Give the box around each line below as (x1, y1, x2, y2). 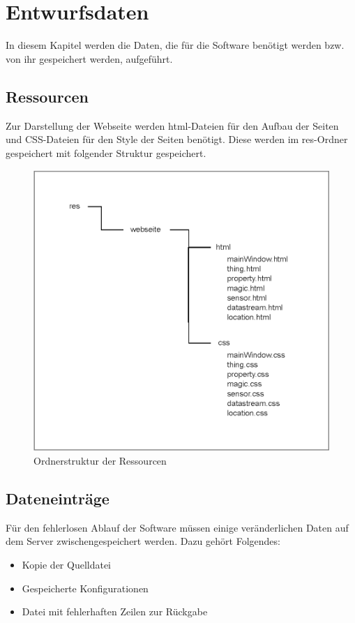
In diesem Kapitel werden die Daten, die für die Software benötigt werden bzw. (6, 38, 345, 52)
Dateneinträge (6, 487, 109, 509)
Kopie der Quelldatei (22, 557, 112, 571)
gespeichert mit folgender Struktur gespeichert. (6, 145, 206, 160)
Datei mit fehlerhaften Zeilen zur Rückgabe (22, 604, 208, 619)
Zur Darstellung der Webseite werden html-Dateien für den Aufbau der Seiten (6, 118, 339, 133)
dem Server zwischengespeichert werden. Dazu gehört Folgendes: (6, 534, 280, 548)
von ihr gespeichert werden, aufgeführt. (6, 51, 173, 66)
